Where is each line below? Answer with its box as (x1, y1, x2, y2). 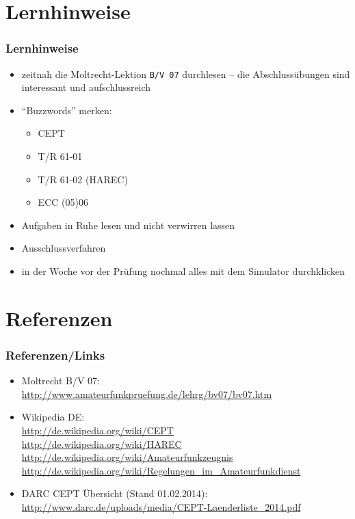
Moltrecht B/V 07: (21, 373, 100, 388)
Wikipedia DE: (21, 410, 85, 424)
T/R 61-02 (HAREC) (38, 172, 128, 186)
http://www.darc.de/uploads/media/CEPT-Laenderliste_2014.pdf (21, 499, 301, 514)
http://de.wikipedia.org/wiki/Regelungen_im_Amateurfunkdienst (21, 463, 301, 477)
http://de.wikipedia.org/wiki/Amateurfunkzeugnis (21, 450, 233, 464)
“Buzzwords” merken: (21, 103, 112, 117)
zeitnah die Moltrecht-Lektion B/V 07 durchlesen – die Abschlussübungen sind (21, 66, 350, 81)
